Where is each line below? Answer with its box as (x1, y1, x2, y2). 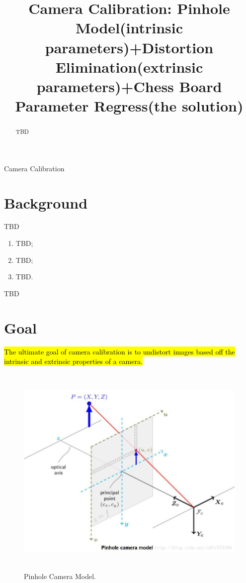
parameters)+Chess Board (36, 76, 222, 96)
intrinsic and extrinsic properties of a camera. (4, 356, 143, 366)
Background (4, 192, 88, 213)
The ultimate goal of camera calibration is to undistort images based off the (4, 346, 235, 356)
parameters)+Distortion (45, 37, 214, 57)
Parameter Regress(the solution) (15, 96, 244, 116)
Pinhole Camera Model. (24, 571, 96, 581)
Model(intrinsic (75, 17, 183, 38)
